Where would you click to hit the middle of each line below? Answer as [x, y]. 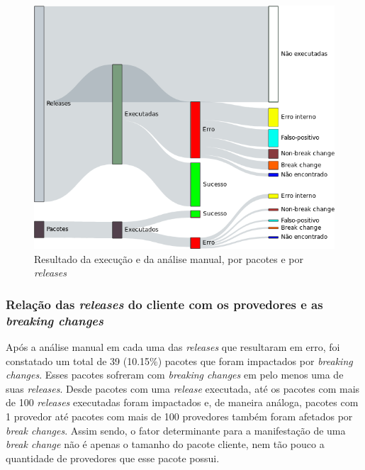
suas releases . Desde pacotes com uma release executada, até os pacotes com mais [183, 388]
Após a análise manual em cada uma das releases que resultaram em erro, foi [173, 347]
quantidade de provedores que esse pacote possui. [113, 458]
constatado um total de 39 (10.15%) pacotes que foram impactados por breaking [179, 360]
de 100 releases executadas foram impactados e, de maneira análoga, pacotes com [182, 402]
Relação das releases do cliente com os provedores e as [164, 304]
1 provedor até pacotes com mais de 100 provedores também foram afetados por [179, 416]
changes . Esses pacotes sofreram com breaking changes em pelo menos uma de [175, 375]
